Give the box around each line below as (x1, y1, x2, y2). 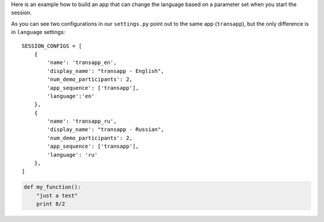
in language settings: (11, 29, 65, 36)
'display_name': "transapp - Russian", (47, 126, 164, 133)
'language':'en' (47, 93, 95, 99)
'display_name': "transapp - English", (47, 68, 164, 74)
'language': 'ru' (47, 151, 98, 158)
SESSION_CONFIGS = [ (22, 42, 82, 49)
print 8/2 (36, 200, 65, 208)
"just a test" (36, 192, 78, 199)
